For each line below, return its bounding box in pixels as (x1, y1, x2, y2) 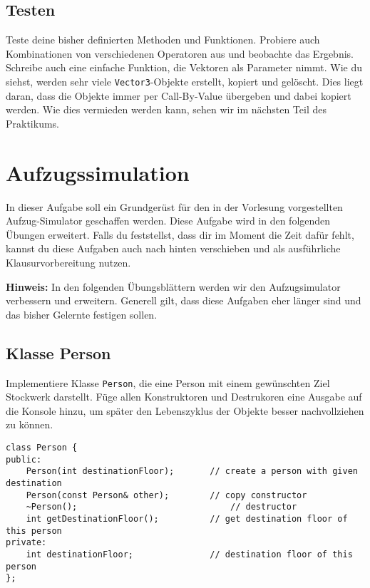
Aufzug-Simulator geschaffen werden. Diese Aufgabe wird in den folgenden (6, 213, 331, 228)
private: (6, 537, 47, 548)
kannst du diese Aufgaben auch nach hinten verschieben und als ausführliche (6, 241, 341, 256)
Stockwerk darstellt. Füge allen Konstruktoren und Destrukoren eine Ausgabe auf (6, 389, 362, 404)
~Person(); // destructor (26, 502, 297, 512)
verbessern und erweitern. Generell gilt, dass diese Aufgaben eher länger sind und (6, 293, 361, 308)
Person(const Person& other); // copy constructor (26, 490, 307, 500)
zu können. (6, 417, 53, 432)
